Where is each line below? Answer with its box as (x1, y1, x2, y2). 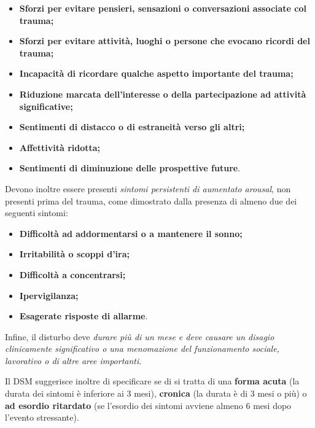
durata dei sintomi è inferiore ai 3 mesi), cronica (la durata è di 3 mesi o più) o (5, 387, 307, 400)
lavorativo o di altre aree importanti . (5, 354, 142, 367)
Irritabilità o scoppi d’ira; (19, 247, 130, 260)
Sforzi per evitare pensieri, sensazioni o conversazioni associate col (19, 2, 307, 14)
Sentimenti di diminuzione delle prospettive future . (19, 161, 241, 174)
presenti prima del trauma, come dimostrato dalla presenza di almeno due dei (5, 194, 297, 207)
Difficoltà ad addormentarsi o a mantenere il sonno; (19, 227, 243, 239)
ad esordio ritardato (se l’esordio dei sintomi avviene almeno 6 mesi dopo (5, 399, 292, 411)
